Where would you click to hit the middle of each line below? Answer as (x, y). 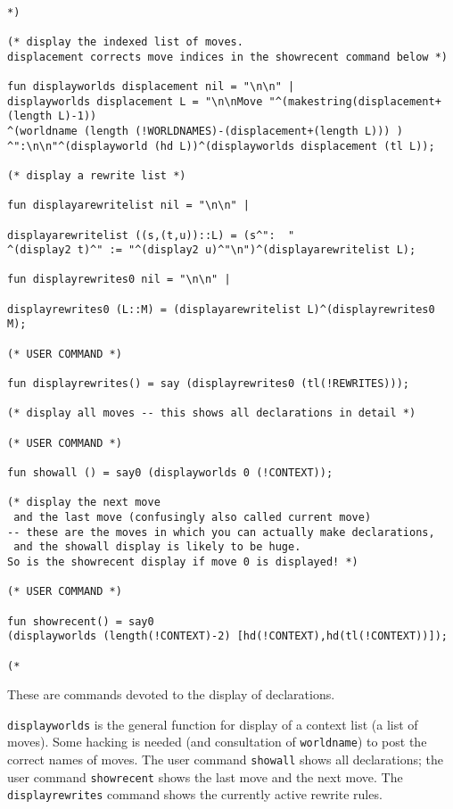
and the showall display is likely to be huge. (157, 547)
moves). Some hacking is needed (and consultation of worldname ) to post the (217, 742)
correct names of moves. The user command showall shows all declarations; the (225, 759)
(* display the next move (84, 503)
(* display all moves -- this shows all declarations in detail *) (212, 413)
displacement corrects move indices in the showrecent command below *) (227, 57)
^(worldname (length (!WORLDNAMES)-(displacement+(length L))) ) (205, 131)
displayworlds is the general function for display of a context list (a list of (213, 724)
